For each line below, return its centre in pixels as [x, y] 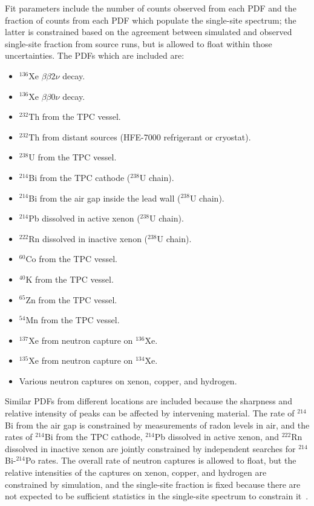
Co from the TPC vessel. [72, 259]
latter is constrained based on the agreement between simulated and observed [149, 32]
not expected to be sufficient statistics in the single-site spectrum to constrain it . [157, 496]
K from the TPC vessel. [70, 279]
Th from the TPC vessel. [75, 117]
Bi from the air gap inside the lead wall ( [105, 198]
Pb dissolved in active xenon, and [217, 437]
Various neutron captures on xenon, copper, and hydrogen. [128, 380]
